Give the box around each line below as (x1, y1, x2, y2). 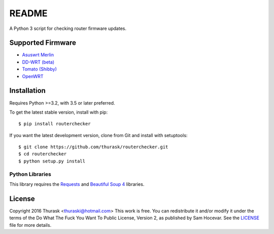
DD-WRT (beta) (22, 59, 55, 65)
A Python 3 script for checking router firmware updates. (9, 25, 127, 31)
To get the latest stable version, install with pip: (9, 109, 108, 115)
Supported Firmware (9, 39, 76, 47)
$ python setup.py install (18, 158, 86, 164)
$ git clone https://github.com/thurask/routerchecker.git (18, 144, 168, 150)
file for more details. (9, 222, 52, 228)
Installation (9, 86, 46, 95)
